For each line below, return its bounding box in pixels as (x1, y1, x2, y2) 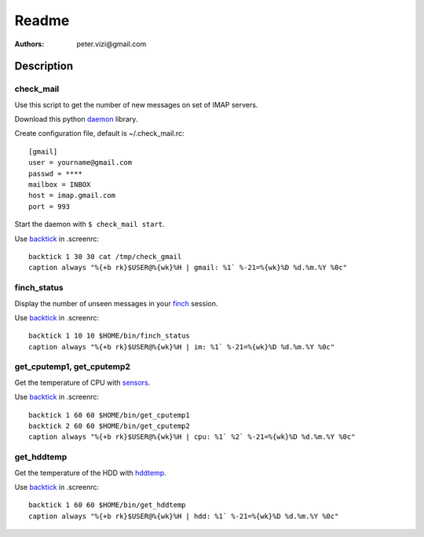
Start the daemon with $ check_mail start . (14, 220, 165, 229)
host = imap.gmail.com (28, 191, 116, 200)
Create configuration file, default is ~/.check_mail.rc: (14, 129, 185, 138)
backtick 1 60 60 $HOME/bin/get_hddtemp (28, 501, 186, 510)
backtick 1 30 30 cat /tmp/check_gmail (28, 252, 182, 261)
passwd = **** (28, 169, 82, 178)
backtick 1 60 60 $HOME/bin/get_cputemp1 (28, 411, 190, 419)
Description (14, 60, 74, 73)
